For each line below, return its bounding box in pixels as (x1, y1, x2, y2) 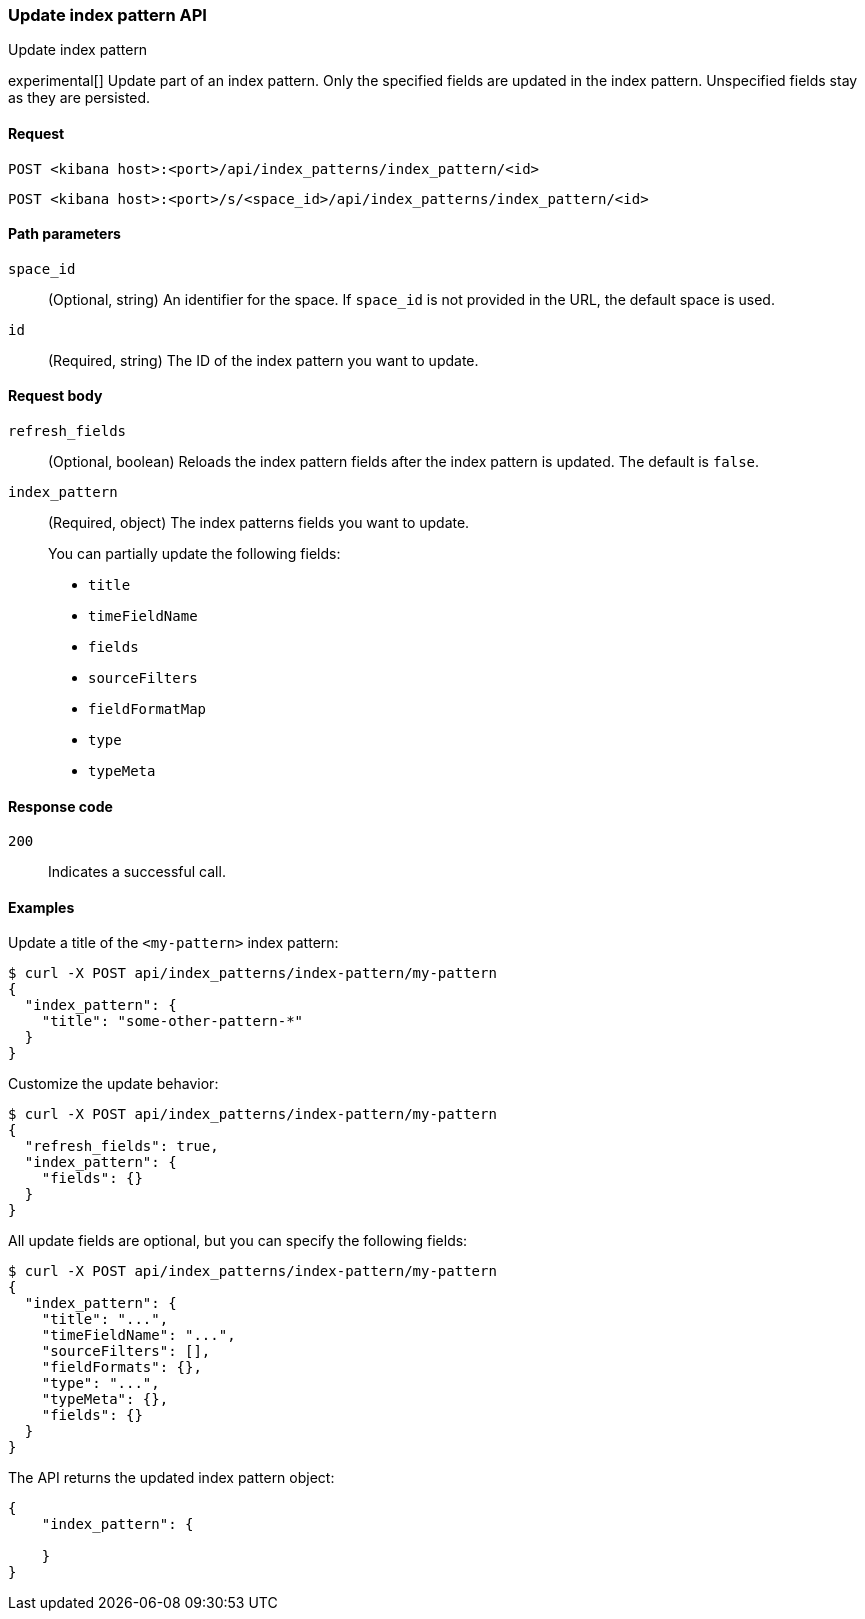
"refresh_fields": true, (24, 1138, 219, 1155)
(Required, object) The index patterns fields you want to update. (48, 514, 470, 532)
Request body (8, 387, 103, 405)
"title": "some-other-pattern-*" (41, 1013, 304, 1030)
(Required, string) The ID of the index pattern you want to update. (48, 351, 479, 369)
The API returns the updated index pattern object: (8, 1469, 335, 1487)
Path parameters (8, 225, 121, 243)
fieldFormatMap (88, 701, 207, 718)
